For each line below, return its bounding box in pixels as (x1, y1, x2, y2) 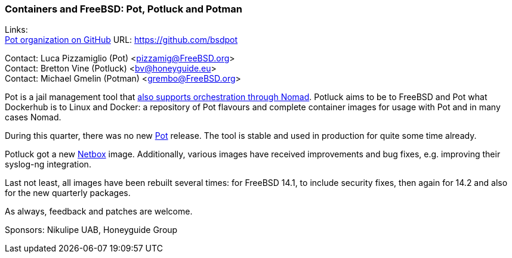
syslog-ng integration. (5, 159, 91, 170)
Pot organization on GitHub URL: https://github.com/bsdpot (5, 35, 238, 45)
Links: (5, 24, 28, 35)
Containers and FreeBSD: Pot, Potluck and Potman (5, 3, 242, 15)
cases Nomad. (5, 112, 61, 123)
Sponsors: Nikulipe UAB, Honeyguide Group (5, 225, 178, 235)
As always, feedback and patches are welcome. (5, 206, 193, 217)
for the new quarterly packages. (5, 188, 131, 198)
